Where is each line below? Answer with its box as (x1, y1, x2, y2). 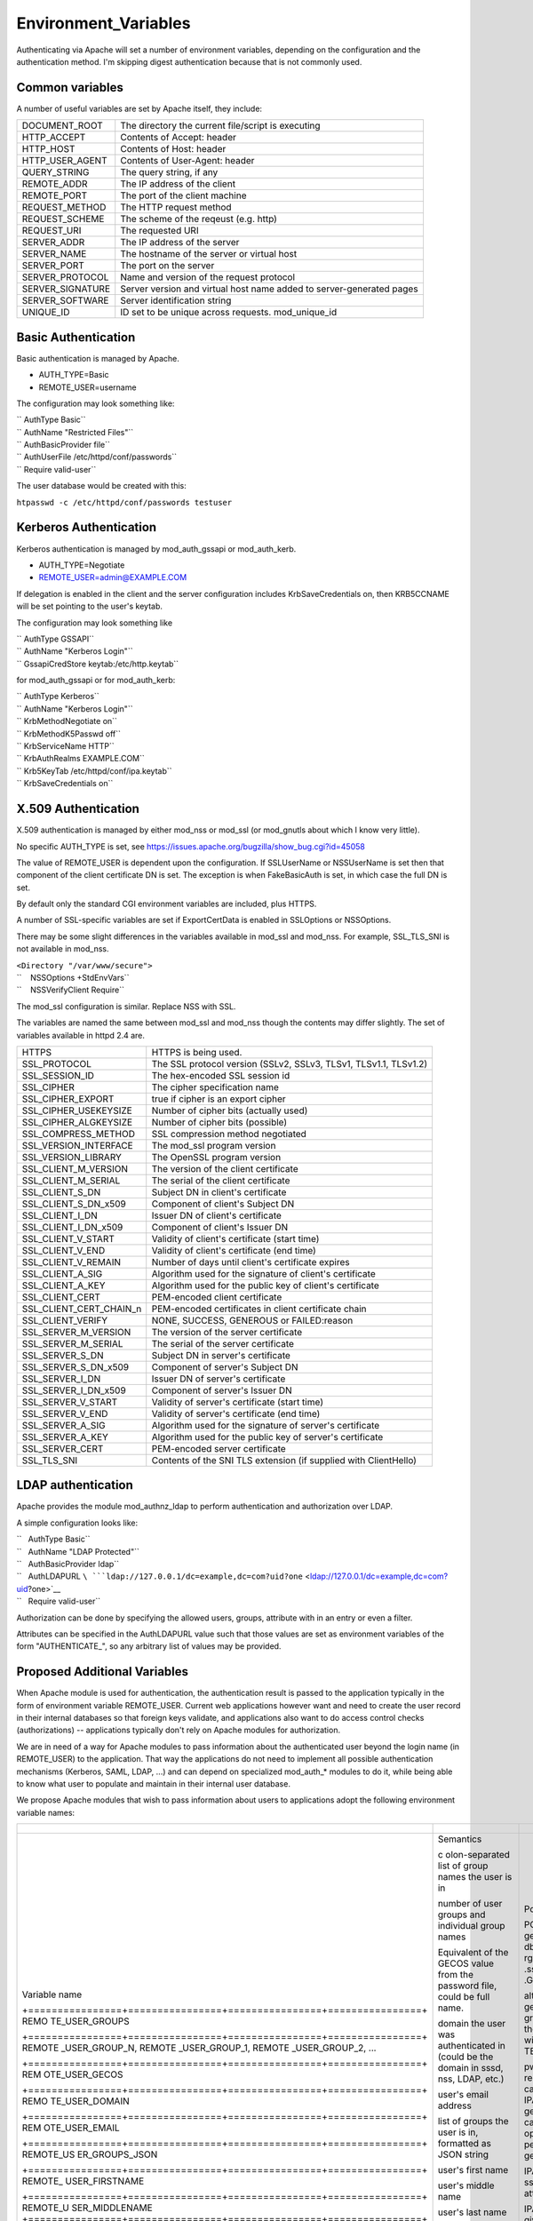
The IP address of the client (120, 178, 235, 190)
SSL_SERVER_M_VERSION (21, 1325, 131, 1338)
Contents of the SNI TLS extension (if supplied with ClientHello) (151, 1453, 418, 1466)
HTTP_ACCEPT (21, 131, 86, 144)
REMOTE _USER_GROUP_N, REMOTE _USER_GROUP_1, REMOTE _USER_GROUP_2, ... (21, 2042, 377, 2054)
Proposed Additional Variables (16, 1664, 189, 1679)
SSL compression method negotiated (151, 1127, 306, 1140)
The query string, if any (120, 166, 219, 179)
